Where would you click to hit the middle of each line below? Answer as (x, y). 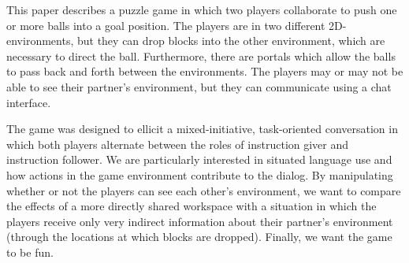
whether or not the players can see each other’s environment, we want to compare (204, 190)
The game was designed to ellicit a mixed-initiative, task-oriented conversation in (202, 129)
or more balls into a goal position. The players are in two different (166, 25)
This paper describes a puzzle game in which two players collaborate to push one (202, 9)
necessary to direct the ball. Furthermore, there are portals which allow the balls (201, 56)
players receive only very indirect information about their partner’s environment (200, 221)
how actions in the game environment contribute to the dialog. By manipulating (200, 174)
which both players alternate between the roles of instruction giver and (178, 144)
